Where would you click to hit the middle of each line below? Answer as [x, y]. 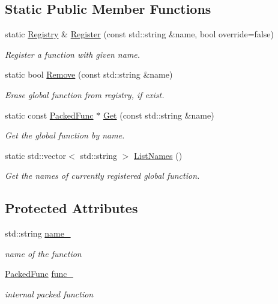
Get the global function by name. [65, 135]
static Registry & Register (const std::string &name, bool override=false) [139, 34]
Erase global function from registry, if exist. [85, 94]
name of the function [43, 253]
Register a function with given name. [73, 54]
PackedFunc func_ [39, 274]
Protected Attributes [71, 208]
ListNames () [158, 155]
